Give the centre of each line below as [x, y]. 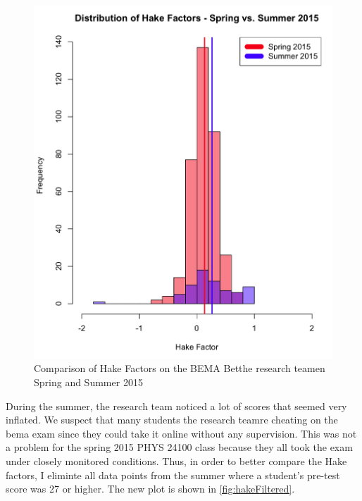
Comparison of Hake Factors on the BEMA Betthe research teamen [180, 368]
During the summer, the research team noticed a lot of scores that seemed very [176, 406]
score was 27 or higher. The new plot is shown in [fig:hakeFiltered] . [150, 489]
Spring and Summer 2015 [88, 382]
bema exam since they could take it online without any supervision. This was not [181, 433]
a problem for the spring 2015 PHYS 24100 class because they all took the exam [179, 447]
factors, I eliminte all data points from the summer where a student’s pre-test [173, 475]
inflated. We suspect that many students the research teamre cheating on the [172, 420]
